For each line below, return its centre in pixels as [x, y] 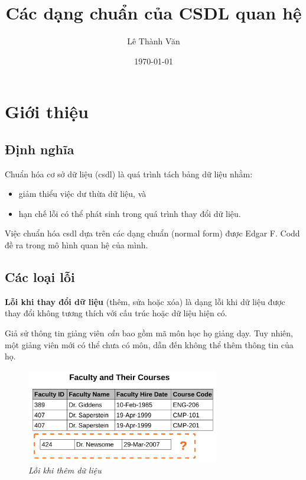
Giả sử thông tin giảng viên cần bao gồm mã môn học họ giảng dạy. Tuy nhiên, [149, 333]
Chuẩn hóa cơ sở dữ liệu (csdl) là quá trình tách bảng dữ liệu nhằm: [129, 173]
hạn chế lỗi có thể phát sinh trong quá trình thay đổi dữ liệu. [130, 213]
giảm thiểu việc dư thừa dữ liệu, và [82, 194]
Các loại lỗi [40, 277]
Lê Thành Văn [154, 41]
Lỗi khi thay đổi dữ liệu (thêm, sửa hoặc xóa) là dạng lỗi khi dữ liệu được [145, 301]
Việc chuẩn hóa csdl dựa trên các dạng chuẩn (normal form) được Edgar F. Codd [152, 233]
